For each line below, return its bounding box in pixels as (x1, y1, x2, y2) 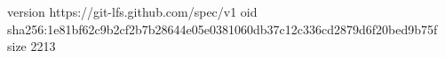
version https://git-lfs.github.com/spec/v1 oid (7, 3, 258, 20)
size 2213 (7, 37, 56, 55)
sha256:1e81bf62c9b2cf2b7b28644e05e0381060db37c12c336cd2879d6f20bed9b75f (7, 19, 438, 38)
